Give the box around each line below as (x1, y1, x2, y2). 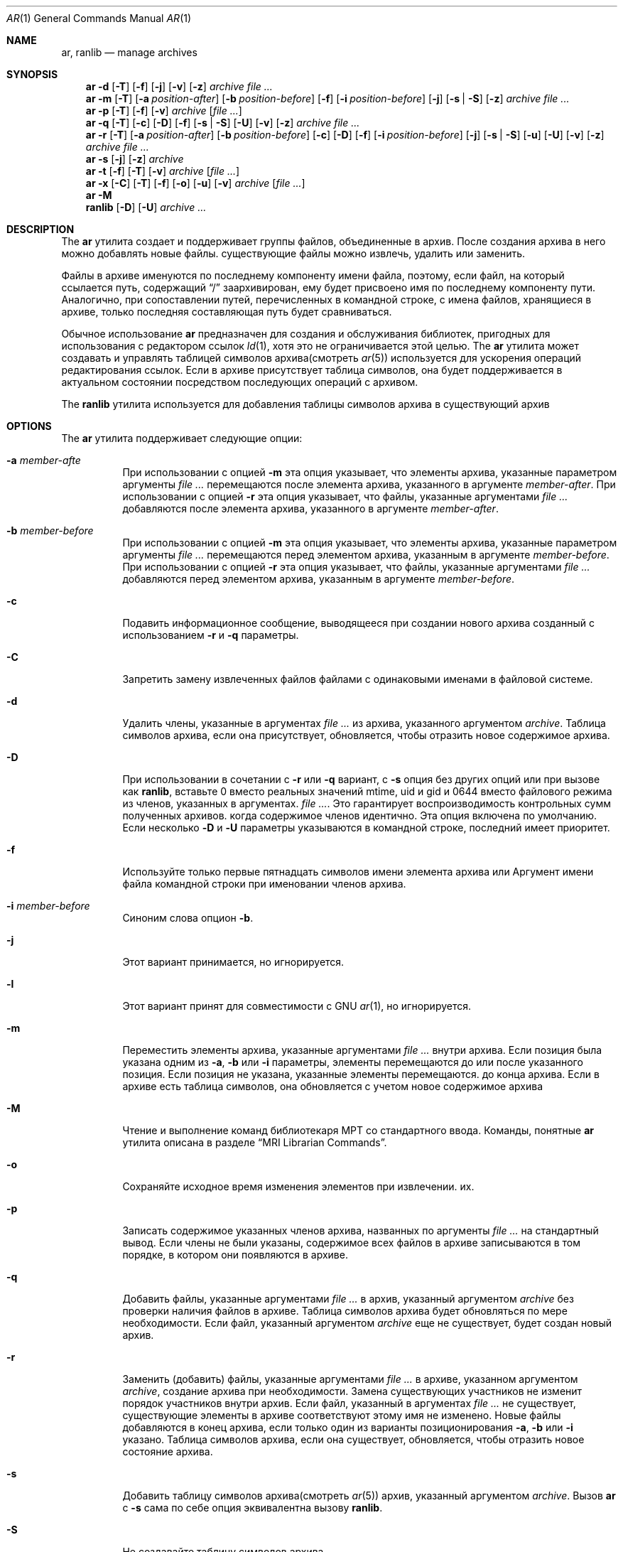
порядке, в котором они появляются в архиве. (122, 1249, 348, 1261)
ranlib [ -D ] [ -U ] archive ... (85, 201, 207, 213)
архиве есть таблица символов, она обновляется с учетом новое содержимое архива (122, 1080, 543, 1092)
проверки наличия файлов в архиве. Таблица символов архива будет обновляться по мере (122, 1305, 568, 1317)
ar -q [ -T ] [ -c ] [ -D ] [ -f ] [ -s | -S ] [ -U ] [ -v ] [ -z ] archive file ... (85, 117, 360, 129)
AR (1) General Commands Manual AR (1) (6, 12, 192, 24)
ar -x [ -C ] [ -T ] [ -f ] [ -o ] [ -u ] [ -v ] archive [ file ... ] (85, 177, 305, 189)
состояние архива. (122, 1445, 213, 1457)
